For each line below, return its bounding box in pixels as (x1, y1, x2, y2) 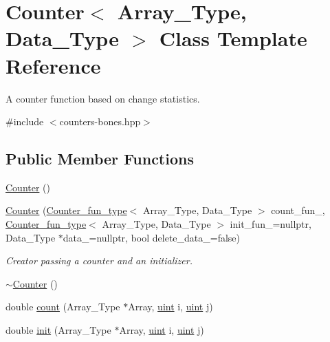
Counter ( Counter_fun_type (5, 203, 127, 217)
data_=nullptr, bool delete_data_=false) (63, 230, 241, 244)
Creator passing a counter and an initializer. (5, 253, 192, 268)
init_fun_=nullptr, (230, 217, 311, 231)
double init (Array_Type (5, 323, 111, 337)
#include (5, 114, 44, 129)
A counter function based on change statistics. (5, 91, 200, 105)
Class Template (159, 24, 307, 52)
